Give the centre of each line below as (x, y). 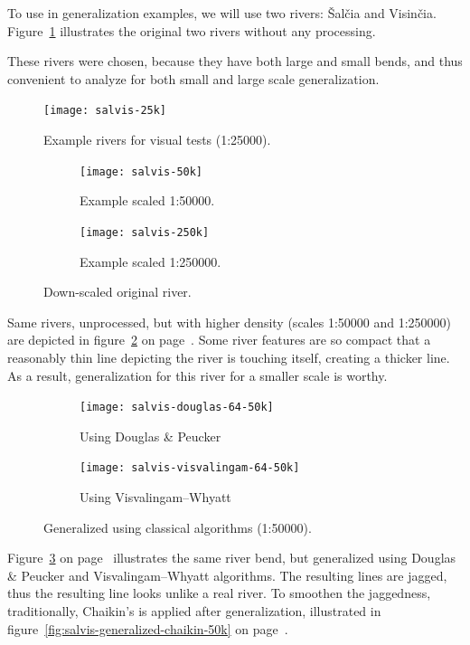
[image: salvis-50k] (141, 171)
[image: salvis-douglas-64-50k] (177, 408)
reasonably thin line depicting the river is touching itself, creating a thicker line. (229, 357)
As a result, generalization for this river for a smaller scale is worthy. (197, 375)
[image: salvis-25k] (105, 111)
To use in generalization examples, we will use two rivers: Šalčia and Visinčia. (222, 13)
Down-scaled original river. (117, 292)
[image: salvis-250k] (145, 232)
